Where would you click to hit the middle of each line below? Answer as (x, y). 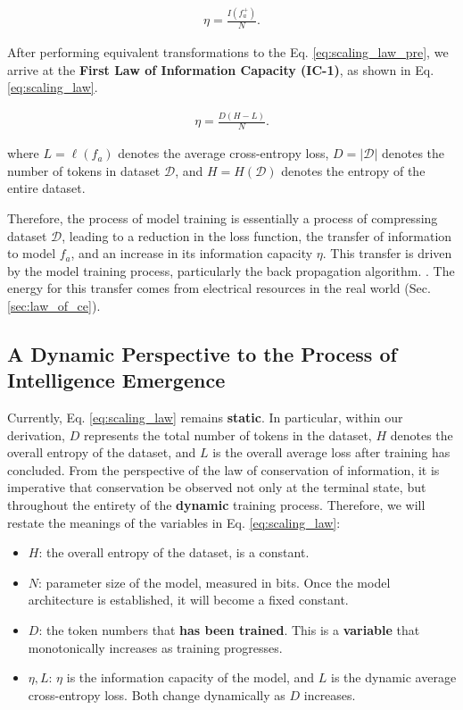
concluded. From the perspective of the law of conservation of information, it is (223, 469)
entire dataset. (46, 188)
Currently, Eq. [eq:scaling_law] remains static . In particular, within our (205, 418)
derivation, (37, 434)
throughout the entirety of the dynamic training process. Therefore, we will (216, 505)
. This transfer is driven (387, 253)
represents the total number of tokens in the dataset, (227, 434)
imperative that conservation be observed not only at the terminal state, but (217, 487)
